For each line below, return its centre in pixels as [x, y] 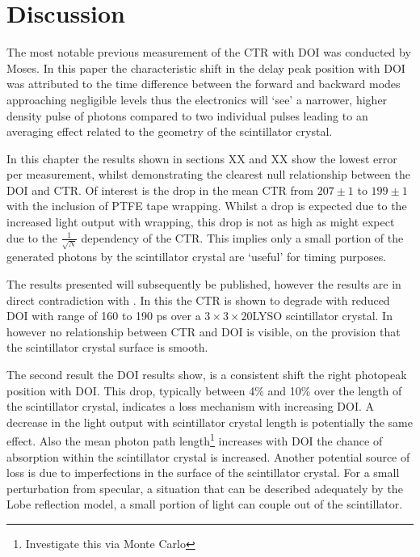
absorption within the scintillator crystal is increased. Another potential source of [208, 456]
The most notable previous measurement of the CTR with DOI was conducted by [209, 52]
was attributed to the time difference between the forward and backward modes [204, 84]
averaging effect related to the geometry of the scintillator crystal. [170, 131]
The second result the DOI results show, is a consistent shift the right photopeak [207, 374]
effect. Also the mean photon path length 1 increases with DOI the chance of [195, 439]
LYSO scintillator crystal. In [322, 316]
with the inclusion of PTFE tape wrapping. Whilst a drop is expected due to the [207, 206]
